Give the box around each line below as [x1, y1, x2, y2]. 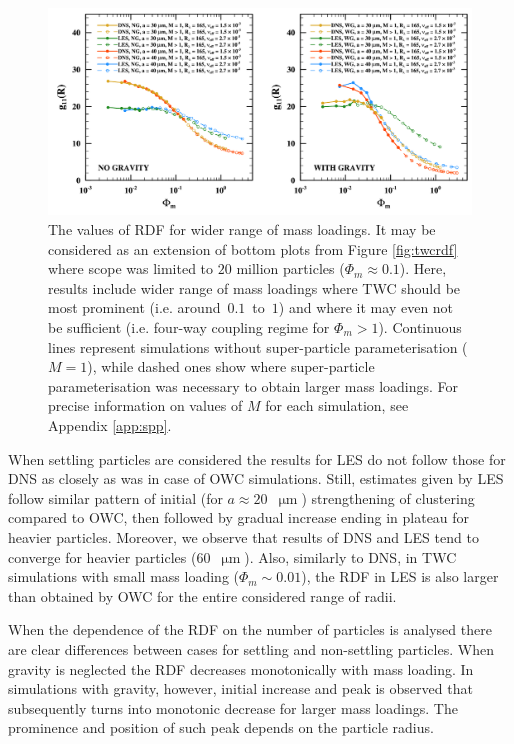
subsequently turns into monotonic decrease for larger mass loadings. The [8, 697, 458, 718]
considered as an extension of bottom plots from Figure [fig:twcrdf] [48, 238, 458, 259]
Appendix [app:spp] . [48, 414, 172, 435]
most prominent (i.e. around [48, 297, 221, 318]
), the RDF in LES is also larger [301, 566, 499, 587]
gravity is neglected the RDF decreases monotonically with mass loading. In [8, 658, 474, 679]
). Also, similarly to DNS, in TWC [244, 546, 457, 567]
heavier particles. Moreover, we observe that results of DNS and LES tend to [8, 526, 479, 547]
